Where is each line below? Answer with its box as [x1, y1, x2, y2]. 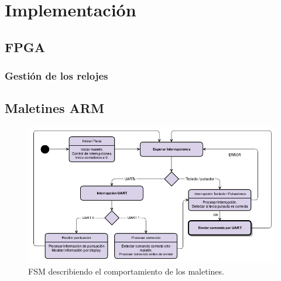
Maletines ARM [5, 99, 104, 117]
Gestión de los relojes [5, 68, 108, 83]
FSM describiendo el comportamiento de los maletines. [28, 265, 224, 277]
